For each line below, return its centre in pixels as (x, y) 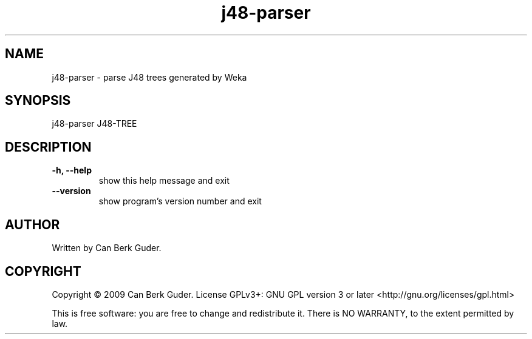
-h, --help (72, 170)
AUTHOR (32, 224)
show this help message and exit (164, 181)
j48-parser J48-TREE (94, 124)
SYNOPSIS (38, 101)
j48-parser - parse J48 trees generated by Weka (149, 77)
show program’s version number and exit (180, 201)
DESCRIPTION (48, 147)
